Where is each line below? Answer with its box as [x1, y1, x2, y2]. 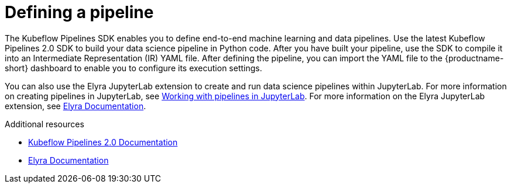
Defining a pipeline [5, 2, 154, 22]
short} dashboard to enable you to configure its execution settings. [5, 62, 262, 73]
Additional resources [5, 119, 84, 129]
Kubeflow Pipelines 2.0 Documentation [28, 137, 178, 147]
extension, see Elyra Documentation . [5, 100, 146, 111]
